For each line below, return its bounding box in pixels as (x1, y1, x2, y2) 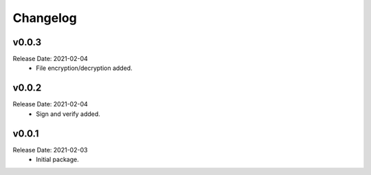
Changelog (12, 10, 77, 25)
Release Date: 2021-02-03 (12, 145, 88, 154)
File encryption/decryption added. (36, 64, 133, 72)
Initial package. (36, 155, 79, 164)
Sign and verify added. (36, 110, 101, 118)
